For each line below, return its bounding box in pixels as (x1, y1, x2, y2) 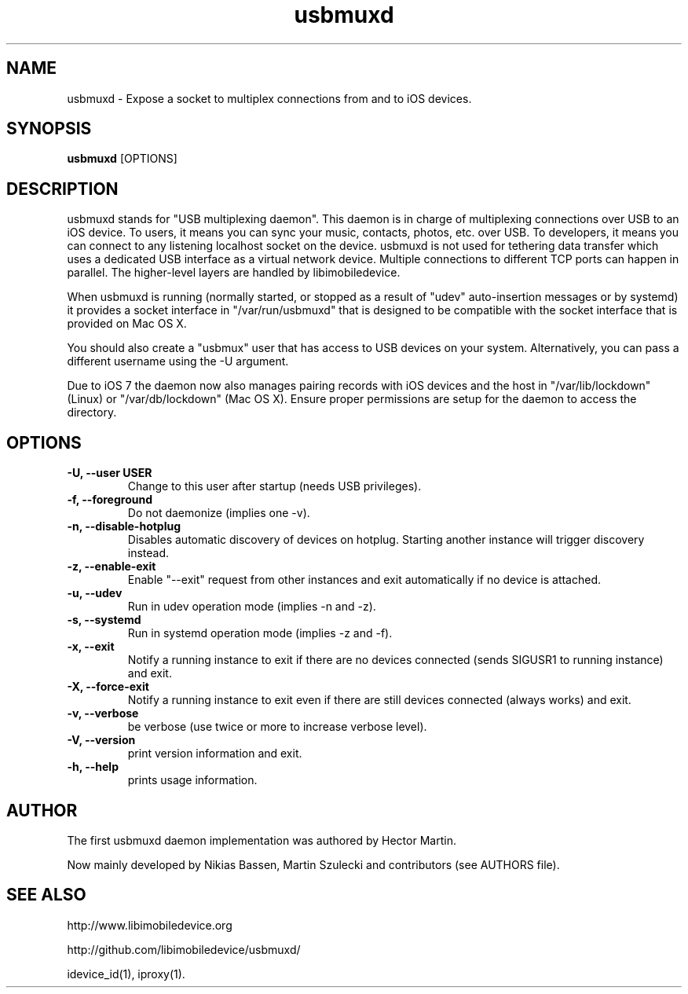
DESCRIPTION (6, 178, 119, 199)
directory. (67, 405, 117, 420)
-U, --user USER (67, 466, 152, 480)
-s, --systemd (67, 613, 141, 627)
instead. (127, 546, 170, 560)
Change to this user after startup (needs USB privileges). (127, 479, 422, 493)
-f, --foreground (67, 493, 152, 507)
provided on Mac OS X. (67, 317, 187, 331)
